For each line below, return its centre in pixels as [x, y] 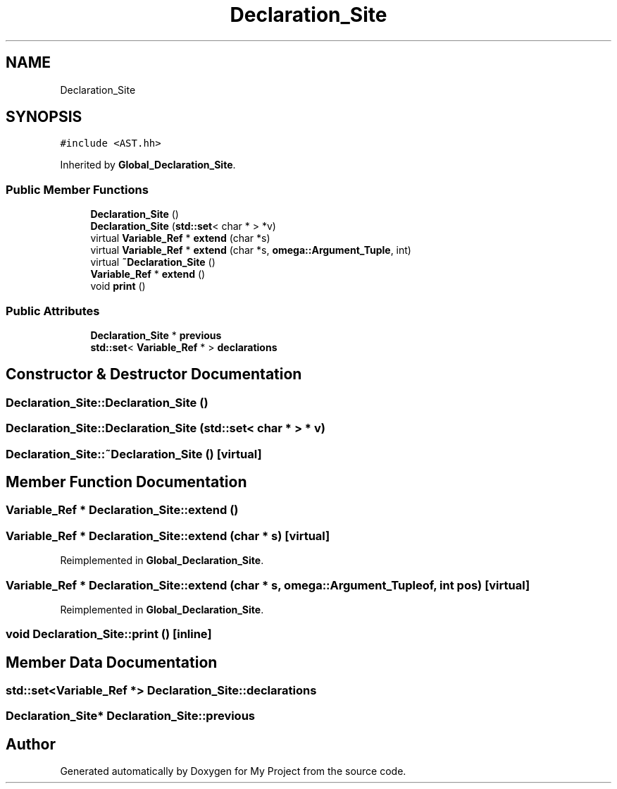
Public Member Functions [77, 189]
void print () [118, 286]
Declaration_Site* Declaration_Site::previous [131, 716]
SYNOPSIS [44, 117]
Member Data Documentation [112, 662]
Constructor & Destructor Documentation [154, 374]
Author [31, 744]
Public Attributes [53, 311]
